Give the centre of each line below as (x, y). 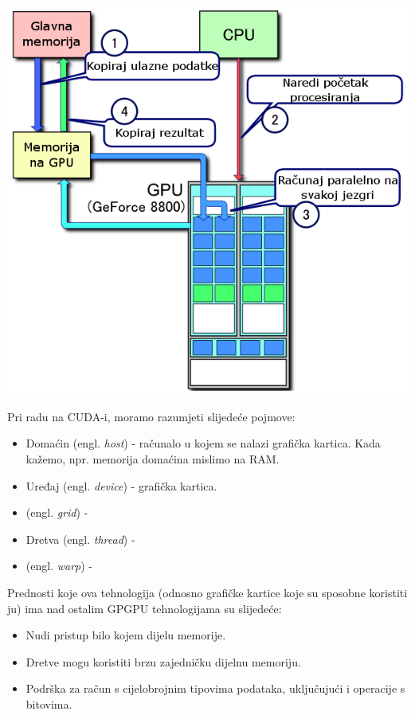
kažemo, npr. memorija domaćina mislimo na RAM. (153, 458)
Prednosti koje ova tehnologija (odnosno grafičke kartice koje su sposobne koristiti (207, 592)
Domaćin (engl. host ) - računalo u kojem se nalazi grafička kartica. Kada (203, 443)
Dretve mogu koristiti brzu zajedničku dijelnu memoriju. (163, 661)
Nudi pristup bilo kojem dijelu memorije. (126, 635)
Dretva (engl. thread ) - (80, 539)
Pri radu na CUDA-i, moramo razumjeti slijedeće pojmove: (151, 416)
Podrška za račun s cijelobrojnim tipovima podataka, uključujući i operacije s (215, 688)
